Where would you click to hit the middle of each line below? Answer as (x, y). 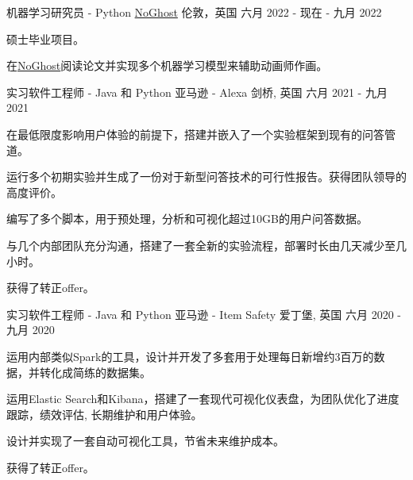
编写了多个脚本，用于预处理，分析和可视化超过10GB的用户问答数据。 (187, 219)
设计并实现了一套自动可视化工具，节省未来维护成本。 (145, 441)
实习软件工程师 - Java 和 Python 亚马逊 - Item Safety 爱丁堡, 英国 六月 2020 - (204, 314)
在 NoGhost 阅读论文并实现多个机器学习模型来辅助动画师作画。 (167, 65)
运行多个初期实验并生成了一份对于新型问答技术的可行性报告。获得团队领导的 (206, 177)
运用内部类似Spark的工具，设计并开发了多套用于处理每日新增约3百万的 (190, 356)
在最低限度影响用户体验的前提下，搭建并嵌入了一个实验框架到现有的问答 (195, 134)
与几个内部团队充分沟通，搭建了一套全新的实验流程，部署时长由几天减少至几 (206, 245)
